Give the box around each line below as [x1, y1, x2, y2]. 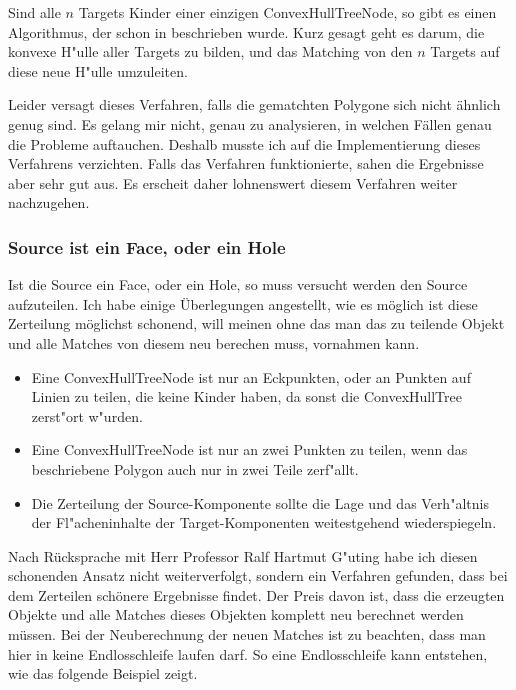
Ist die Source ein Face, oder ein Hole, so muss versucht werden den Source [8, 274, 468, 295]
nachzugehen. [8, 192, 90, 213]
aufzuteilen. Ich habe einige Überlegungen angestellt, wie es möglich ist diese [8, 293, 478, 314]
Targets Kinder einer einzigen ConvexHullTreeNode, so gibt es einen [78, 2, 497, 22]
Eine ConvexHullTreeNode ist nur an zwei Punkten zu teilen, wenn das [31, 439, 468, 460]
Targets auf [430, 41, 500, 62]
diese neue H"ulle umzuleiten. [8, 60, 188, 81]
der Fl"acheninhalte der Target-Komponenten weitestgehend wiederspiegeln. [31, 512, 497, 533]
